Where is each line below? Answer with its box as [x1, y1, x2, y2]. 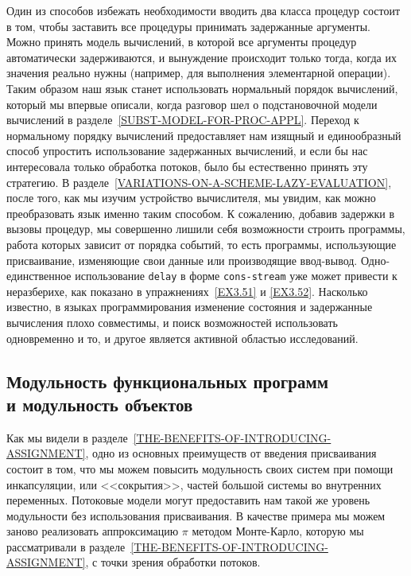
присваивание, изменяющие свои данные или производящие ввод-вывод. [6, 251, 358, 268]
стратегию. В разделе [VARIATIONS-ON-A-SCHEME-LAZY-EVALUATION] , [6, 173, 392, 190]
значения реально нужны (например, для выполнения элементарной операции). [6, 64, 391, 81]
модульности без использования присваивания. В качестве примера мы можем [6, 507, 386, 523]
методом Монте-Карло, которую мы [192, 523, 364, 539]
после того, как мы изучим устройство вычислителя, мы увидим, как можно [6, 189, 376, 206]
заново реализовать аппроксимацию [6, 523, 179, 539]
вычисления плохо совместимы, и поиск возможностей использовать [6, 313, 338, 330]
